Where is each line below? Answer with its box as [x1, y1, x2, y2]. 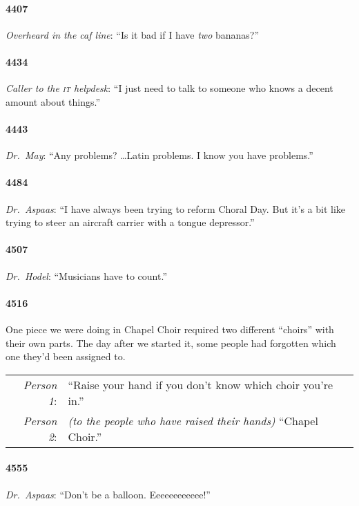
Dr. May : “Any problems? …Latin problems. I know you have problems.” [6, 148, 313, 162]
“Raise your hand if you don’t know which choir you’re [68, 376, 333, 393]
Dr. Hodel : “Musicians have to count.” [6, 268, 167, 283]
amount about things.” [6, 94, 100, 109]
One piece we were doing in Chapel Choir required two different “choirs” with [6, 321, 334, 336]
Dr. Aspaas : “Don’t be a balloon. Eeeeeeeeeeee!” [6, 487, 211, 501]
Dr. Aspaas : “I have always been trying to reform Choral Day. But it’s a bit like [6, 201, 346, 216]
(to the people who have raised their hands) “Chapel [68, 412, 318, 429]
